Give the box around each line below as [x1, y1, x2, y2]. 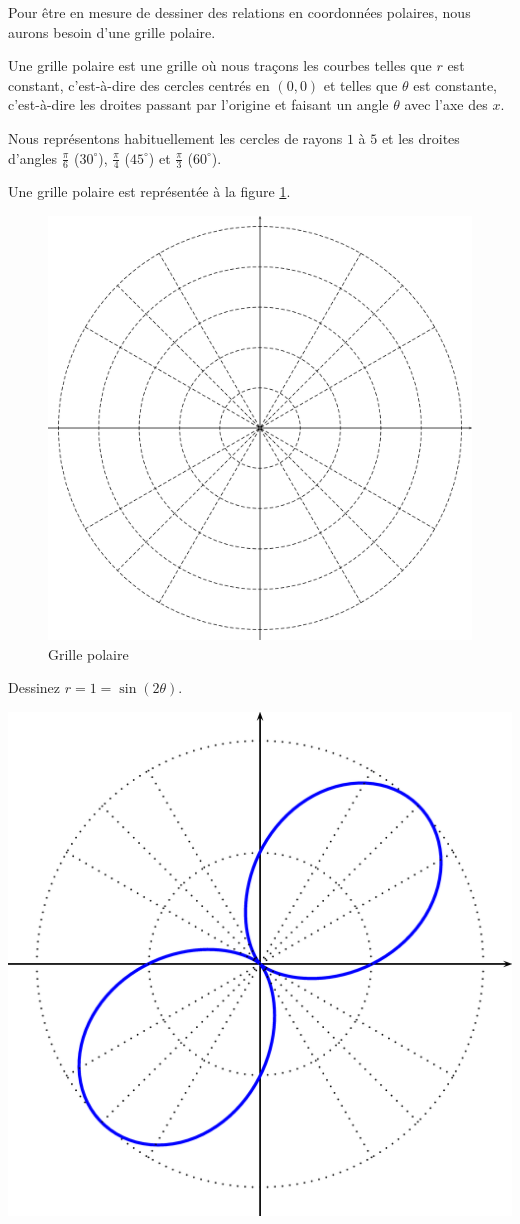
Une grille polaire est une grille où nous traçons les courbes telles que [8, 55, 432, 76]
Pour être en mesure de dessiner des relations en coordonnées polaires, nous [8, 2, 471, 22]
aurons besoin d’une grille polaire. [8, 21, 216, 42]
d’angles [8, 147, 58, 168]
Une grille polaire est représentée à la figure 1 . [8, 181, 291, 202]
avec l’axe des [404, 94, 488, 115]
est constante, [413, 74, 498, 95]
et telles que [323, 74, 398, 95]
